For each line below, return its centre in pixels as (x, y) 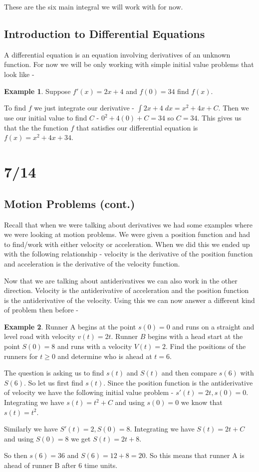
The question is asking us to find (54, 373)
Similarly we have (31, 429)
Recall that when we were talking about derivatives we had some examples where (128, 224)
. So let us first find (54, 382)
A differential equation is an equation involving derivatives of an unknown (117, 54)
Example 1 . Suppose (37, 91)
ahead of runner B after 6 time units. (61, 465)
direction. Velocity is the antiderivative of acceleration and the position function (127, 290)
